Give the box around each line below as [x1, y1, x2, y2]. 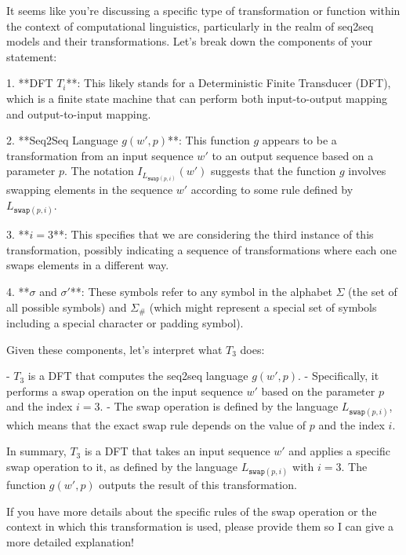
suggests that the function [211, 162, 336, 179]
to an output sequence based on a [212, 147, 374, 163]
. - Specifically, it [298, 367, 379, 384]
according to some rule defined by [190, 181, 353, 198]
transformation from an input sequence [6, 147, 194, 163]
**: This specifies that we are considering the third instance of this [53, 226, 374, 243]
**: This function [168, 132, 250, 148]
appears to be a [262, 132, 337, 148]
